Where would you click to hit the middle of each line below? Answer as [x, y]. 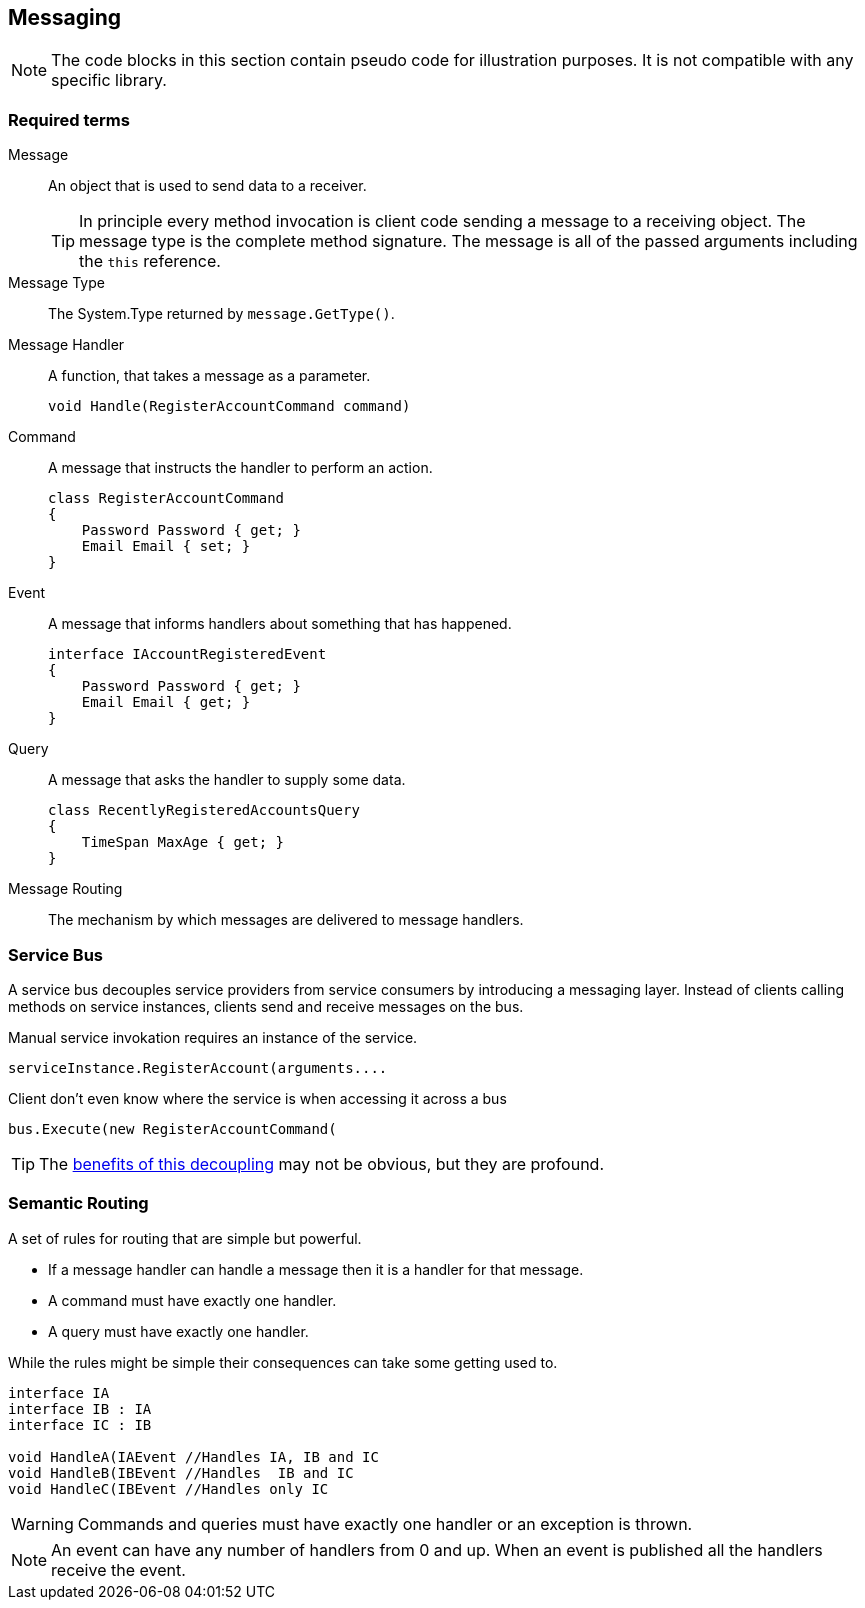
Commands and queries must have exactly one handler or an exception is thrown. [385, 1523]
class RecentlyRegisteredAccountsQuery [204, 810]
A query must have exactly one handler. [178, 1331]
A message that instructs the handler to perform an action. [240, 468]
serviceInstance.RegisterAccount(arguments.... [198, 1067]
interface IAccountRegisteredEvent [187, 654]
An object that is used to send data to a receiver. [207, 186]
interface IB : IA [80, 1408]
